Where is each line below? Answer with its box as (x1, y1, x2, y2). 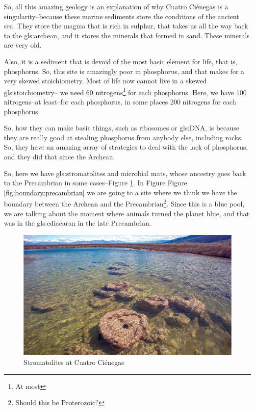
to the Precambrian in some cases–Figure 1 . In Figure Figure (4, 178, 187, 188)
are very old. (4, 40, 42, 50)
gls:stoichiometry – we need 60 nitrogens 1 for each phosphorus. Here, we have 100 (4, 85, 247, 97)
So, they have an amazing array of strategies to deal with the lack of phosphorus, (4, 142, 248, 152)
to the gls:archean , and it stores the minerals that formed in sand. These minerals (4, 30, 250, 40)
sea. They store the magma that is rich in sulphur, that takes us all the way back (4, 21, 248, 31)
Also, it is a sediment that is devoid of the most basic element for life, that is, (4, 56, 237, 66)
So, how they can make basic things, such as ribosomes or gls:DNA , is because (4, 123, 240, 133)
